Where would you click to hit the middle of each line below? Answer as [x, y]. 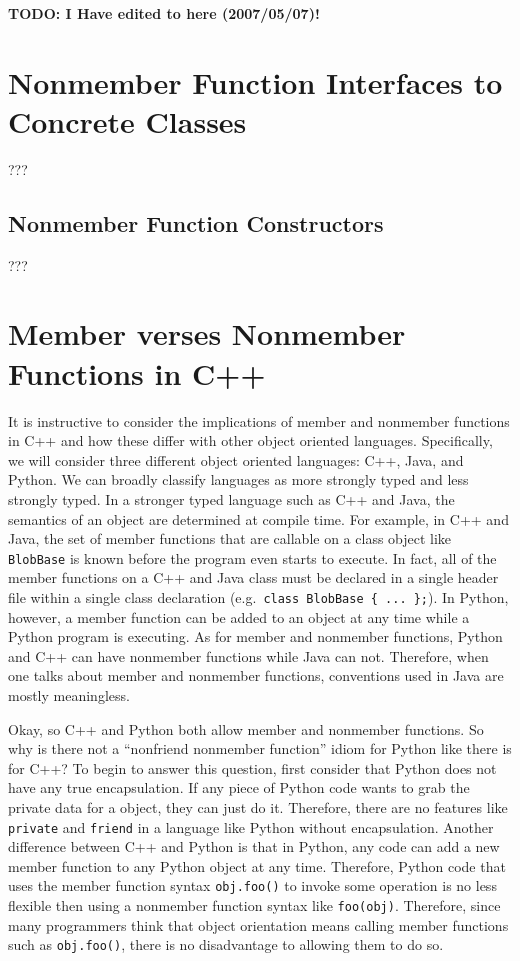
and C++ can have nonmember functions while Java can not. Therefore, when [248, 655]
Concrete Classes [127, 120]
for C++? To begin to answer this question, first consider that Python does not [252, 767]
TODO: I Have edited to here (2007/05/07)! [164, 13]
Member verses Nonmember [207, 333]
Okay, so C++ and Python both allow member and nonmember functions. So [246, 728]
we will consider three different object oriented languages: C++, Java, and [236, 459]
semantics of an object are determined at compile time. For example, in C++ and [258, 518]
